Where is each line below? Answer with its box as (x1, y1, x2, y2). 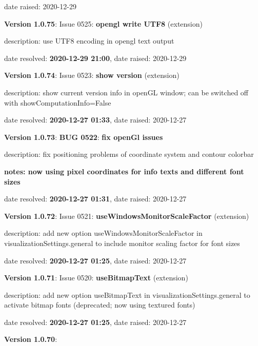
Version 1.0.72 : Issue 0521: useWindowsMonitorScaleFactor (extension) (4, 210, 249, 221)
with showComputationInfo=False (4, 97, 111, 108)
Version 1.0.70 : (4, 334, 57, 344)
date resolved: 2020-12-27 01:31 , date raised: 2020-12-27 (4, 193, 187, 204)
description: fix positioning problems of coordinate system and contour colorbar (4, 149, 254, 159)
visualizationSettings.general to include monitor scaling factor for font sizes (4, 237, 240, 248)
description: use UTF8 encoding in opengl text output (4, 35, 174, 46)
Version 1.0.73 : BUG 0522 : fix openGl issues (4, 131, 163, 142)
